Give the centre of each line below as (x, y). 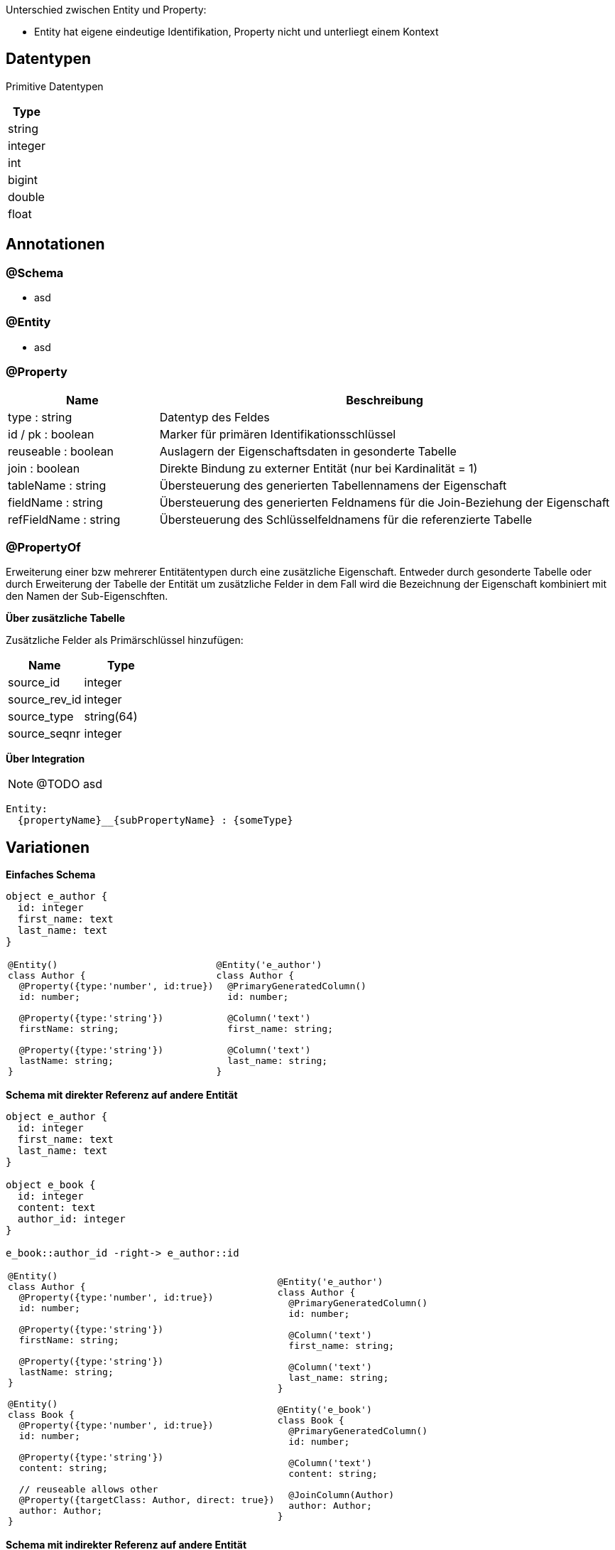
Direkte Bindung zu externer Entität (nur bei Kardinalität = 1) (319, 468)
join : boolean (44, 468)
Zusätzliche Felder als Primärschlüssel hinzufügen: (125, 640)
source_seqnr (44, 734)
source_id (34, 683)
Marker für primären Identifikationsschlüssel (278, 434)
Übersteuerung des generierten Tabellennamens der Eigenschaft (333, 485)
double (26, 197)
